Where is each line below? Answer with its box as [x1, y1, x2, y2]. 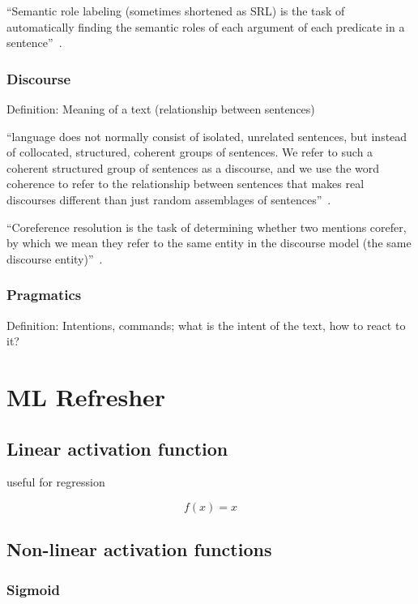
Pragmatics [6, 285, 82, 305]
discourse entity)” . [6, 250, 103, 267]
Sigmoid [6, 579, 60, 599]
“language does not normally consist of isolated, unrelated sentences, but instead [6, 127, 407, 144]
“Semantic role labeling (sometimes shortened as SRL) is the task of [6, 2, 345, 19]
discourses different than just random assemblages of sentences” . [6, 191, 331, 208]
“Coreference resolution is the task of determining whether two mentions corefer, [6, 218, 407, 235]
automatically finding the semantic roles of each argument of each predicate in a [6, 18, 405, 35]
